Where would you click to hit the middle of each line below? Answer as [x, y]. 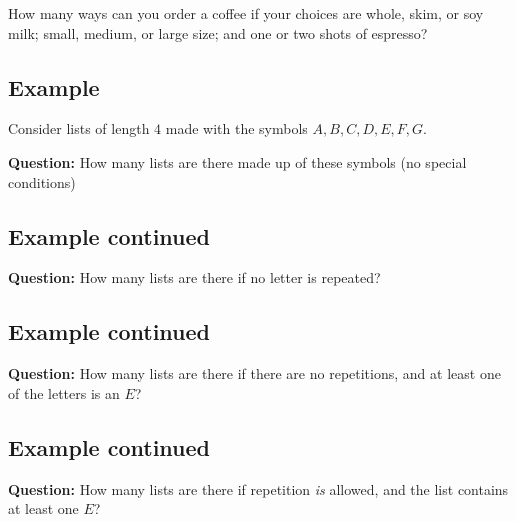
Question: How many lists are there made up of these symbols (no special [237, 161]
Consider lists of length [79, 128]
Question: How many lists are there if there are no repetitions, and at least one [254, 373]
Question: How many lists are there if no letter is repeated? [194, 277]
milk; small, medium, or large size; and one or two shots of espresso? [218, 32]
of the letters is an [64, 392]
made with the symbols [236, 128]
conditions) [42, 181]
